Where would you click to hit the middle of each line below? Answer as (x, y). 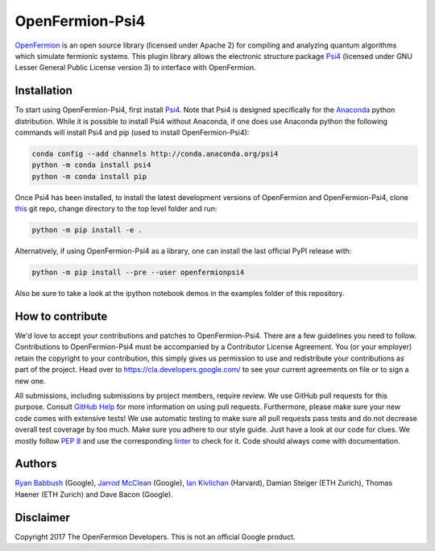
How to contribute (61, 316)
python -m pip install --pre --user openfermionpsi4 (138, 273)
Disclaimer (42, 518)
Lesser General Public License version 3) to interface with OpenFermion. (136, 68)
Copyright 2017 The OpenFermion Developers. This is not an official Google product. (155, 536)
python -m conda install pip (89, 176)
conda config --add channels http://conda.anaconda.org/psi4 (155, 154)
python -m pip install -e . (87, 230)
